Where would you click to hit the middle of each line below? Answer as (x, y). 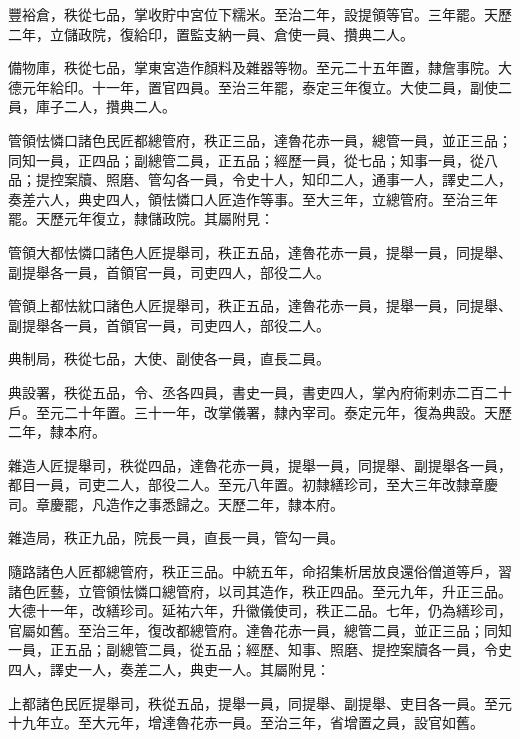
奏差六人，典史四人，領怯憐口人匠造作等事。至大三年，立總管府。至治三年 (253, 198)
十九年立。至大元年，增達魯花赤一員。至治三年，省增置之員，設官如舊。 (246, 722)
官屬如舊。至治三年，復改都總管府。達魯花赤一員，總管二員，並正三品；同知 (260, 629)
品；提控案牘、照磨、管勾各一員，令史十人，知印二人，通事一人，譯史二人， (260, 179)
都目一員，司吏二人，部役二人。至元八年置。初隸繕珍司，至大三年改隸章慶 (253, 484)
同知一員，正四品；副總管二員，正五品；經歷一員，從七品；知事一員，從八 (253, 159)
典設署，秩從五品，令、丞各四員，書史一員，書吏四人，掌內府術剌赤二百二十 (260, 391)
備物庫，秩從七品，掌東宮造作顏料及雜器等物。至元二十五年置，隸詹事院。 (253, 67)
